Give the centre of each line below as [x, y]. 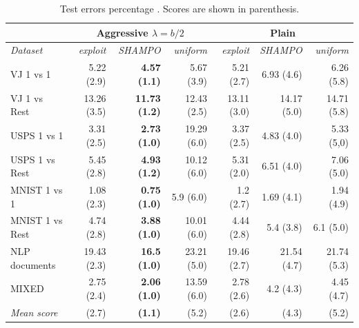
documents [33, 264]
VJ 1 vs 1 [31, 74]
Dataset [27, 50]
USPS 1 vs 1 [37, 135]
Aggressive [122, 32]
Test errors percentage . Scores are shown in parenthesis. [179, 8]
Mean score [34, 312]
